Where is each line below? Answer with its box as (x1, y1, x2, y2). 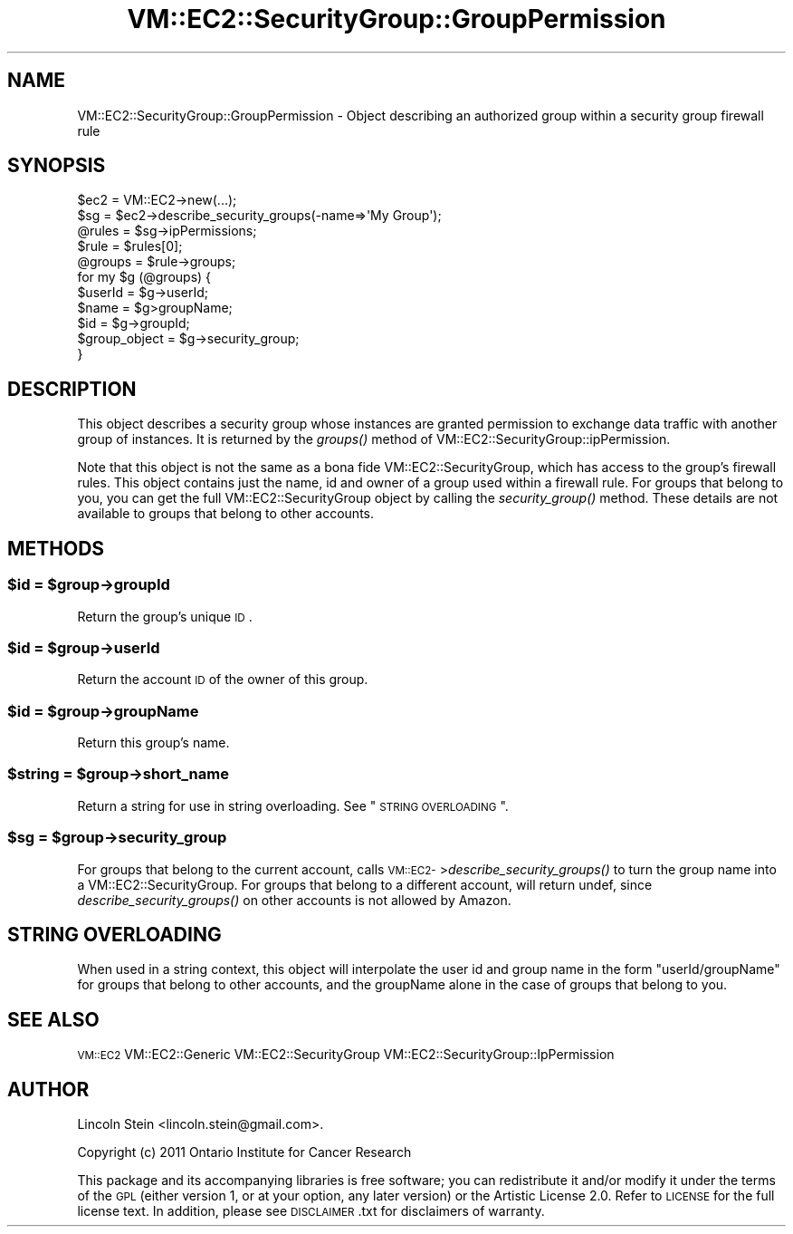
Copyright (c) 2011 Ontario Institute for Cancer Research (77, 1144, 412, 1161)
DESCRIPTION (7, 377, 137, 400)
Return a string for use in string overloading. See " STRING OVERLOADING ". (77, 797, 509, 814)
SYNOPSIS (7, 154, 106, 178)
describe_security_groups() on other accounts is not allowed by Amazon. (77, 892, 511, 908)
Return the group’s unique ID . (77, 608, 253, 624)
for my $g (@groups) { (77, 269, 212, 285)
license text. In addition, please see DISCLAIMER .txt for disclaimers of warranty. (77, 1203, 545, 1220)
